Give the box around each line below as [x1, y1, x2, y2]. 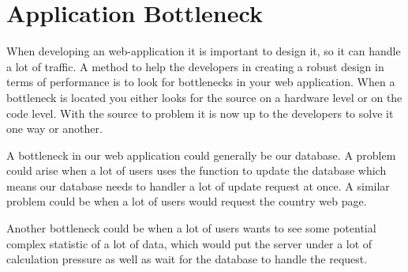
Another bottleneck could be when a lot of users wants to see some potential [6, 220, 376, 236]
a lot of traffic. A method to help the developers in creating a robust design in [6, 58, 384, 74]
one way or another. [6, 120, 103, 137]
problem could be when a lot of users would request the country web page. [6, 193, 367, 210]
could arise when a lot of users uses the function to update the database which [6, 162, 387, 179]
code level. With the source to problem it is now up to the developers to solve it [6, 104, 394, 121]
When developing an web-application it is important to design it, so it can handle [6, 43, 401, 59]
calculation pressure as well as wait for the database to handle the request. [6, 251, 368, 267]
